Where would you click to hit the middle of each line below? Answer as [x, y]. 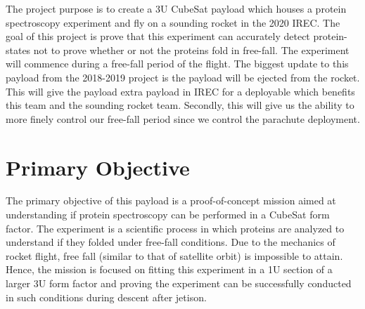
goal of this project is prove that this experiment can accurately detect [158, 36]
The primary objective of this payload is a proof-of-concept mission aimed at [171, 200]
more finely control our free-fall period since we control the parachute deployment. [183, 118]
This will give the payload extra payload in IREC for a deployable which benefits [180, 91]
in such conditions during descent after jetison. [106, 297]
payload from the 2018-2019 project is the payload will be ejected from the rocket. [183, 77]
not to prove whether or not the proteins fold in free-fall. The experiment [191, 50]
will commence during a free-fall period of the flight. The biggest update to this [177, 64]
